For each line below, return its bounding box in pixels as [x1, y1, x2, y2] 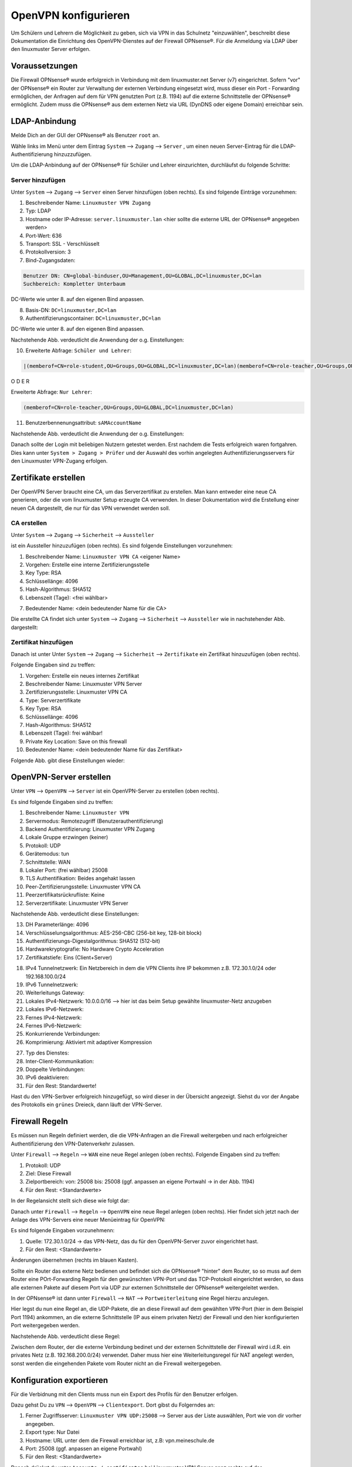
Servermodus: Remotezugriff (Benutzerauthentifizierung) [25, 817, 164, 824]
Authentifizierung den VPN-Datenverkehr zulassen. [11, 1140, 135, 1147]
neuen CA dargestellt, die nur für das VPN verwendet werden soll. [11, 505, 170, 512]
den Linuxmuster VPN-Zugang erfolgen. [11, 457, 108, 464]
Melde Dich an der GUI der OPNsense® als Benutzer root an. [11, 132, 160, 139]
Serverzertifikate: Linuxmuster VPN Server [25, 900, 128, 907]
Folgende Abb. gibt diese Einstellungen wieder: [11, 757, 126, 764]
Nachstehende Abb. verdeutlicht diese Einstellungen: [11, 910, 139, 917]
